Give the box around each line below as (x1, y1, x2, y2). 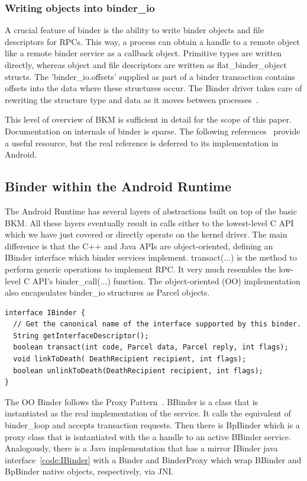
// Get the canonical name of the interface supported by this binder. (13, 320, 302, 329)
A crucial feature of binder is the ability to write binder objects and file (5, 24, 264, 36)
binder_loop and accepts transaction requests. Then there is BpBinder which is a (5, 419, 300, 431)
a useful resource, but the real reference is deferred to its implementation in (5, 136, 279, 149)
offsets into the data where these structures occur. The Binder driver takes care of (5, 82, 302, 94)
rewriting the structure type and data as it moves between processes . (5, 93, 258, 105)
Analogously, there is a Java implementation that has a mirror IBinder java (5, 442, 278, 454)
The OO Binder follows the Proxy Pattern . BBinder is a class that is (5, 395, 258, 408)
